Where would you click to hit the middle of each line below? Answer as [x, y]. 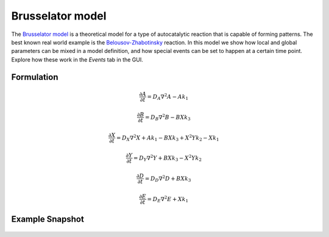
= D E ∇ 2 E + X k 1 [168, 199]
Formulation [35, 77]
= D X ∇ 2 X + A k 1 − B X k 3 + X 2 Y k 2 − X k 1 [168, 138]
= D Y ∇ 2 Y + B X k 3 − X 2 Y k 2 [168, 158]
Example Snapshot [48, 219]
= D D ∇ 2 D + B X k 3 [168, 179]
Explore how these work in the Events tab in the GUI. [77, 59]
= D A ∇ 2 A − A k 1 [168, 97]
